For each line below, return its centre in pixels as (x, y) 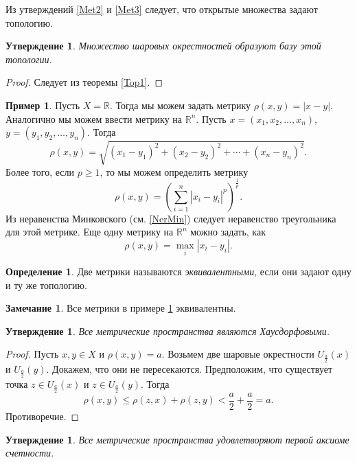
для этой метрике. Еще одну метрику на (90, 232)
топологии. (29, 59)
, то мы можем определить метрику (174, 171)
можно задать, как (228, 232)
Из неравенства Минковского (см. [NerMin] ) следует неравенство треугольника (171, 218)
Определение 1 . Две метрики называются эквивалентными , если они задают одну (178, 272)
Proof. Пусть (32, 354)
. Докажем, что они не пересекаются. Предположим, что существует (189, 369)
